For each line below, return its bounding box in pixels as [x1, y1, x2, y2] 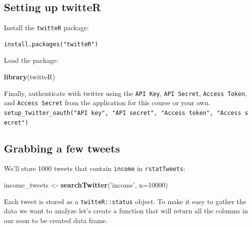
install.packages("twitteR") [4, 40, 98, 48]
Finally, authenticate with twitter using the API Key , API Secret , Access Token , [4, 88, 247, 98]
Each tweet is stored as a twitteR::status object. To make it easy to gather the [4, 196, 247, 206]
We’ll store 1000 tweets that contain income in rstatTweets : [4, 163, 185, 173]
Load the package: [4, 55, 58, 65]
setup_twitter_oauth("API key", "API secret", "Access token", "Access [4, 109, 241, 116]
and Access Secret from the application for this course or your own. [4, 97, 211, 108]
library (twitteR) [4, 72, 55, 82]
